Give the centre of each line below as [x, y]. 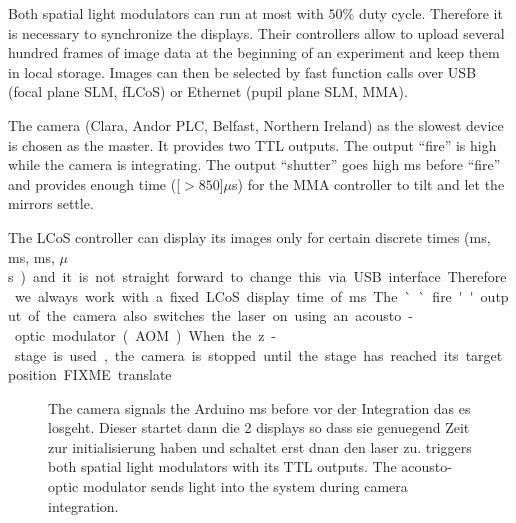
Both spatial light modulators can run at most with [166, 13]
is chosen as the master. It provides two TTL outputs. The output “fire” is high [252, 144]
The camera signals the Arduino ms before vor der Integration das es [259, 407]
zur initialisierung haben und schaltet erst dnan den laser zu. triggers [260, 446]
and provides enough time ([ [94, 183]
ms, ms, [31, 256]
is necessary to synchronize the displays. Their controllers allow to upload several [256, 32]
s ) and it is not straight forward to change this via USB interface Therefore [257, 276]
